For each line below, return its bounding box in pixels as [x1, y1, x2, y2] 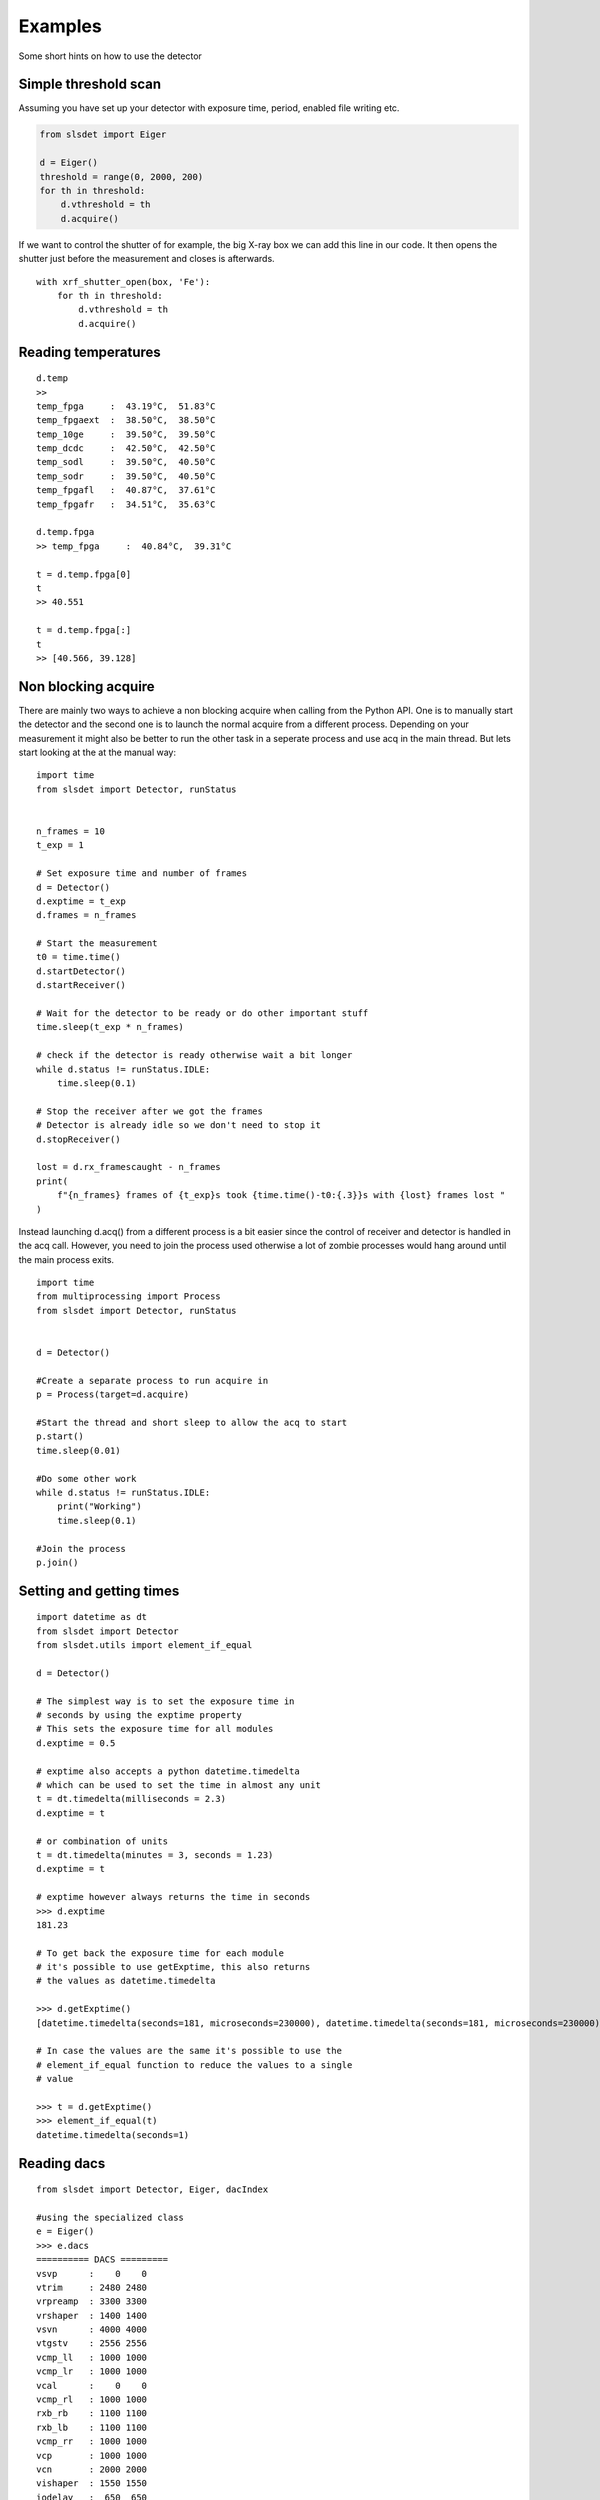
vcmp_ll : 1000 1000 [36, 2351, 148, 2363]
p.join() [36, 1556, 79, 1568]
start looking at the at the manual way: [18, 746, 177, 759]
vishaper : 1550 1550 [36, 2478, 148, 2489]
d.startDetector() [36, 965, 127, 977]
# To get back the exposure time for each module [36, 1947, 285, 1959]
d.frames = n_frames [36, 910, 137, 921]
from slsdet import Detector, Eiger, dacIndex [36, 2184, 269, 2195]
